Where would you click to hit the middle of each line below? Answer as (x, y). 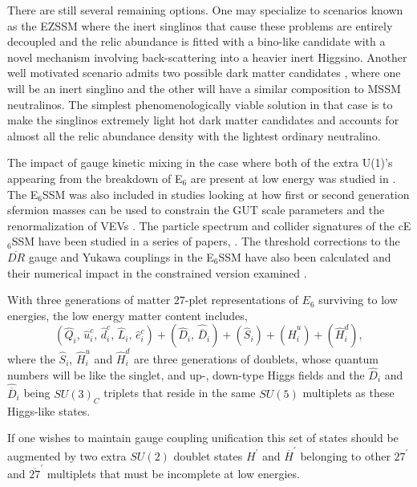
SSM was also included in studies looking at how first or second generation (226, 194)
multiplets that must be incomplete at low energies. (173, 473)
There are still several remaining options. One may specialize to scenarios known (205, 10)
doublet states (208, 455)
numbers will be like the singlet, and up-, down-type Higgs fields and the (186, 374)
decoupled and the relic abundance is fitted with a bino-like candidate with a (196, 41)
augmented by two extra (67, 455)
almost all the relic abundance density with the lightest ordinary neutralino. (194, 135)
